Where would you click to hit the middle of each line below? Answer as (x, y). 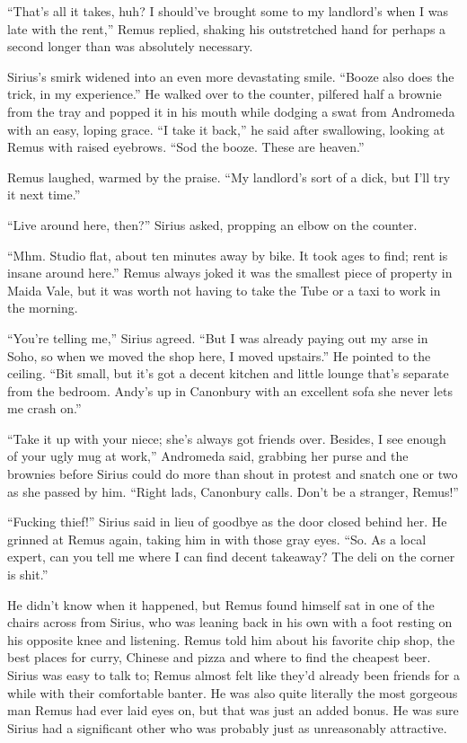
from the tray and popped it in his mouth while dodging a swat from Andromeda (231, 111)
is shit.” (28, 575)
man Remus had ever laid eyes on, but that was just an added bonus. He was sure (233, 710)
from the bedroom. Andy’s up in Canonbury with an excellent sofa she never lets (230, 390)
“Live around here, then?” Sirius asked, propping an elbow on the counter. (212, 224)
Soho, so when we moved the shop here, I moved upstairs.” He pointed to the (219, 355)
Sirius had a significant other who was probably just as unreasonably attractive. (227, 727)
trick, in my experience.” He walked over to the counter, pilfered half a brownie (225, 94)
